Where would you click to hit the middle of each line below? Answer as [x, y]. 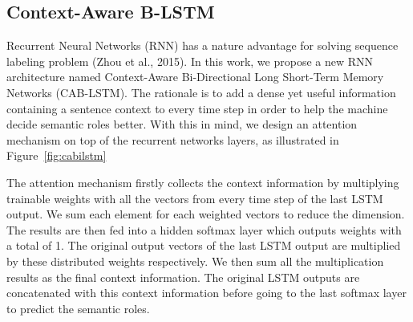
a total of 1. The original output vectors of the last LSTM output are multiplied [204, 245]
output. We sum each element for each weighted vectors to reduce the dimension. [206, 214]
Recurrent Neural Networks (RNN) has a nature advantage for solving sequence [202, 45]
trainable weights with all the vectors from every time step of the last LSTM [195, 198]
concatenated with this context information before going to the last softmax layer [206, 293]
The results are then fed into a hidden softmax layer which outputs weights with [204, 229]
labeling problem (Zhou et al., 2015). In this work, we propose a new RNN [190, 61]
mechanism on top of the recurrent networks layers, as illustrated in [173, 139]
